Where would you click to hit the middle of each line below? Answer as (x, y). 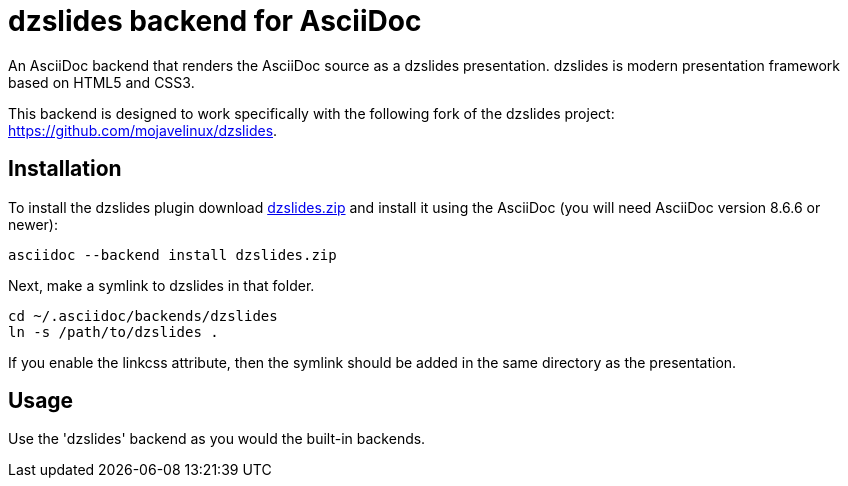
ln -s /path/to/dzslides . (113, 331)
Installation (65, 169)
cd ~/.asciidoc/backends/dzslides (143, 315)
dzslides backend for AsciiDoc (215, 21)
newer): (33, 224)
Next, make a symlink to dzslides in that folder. (161, 285)
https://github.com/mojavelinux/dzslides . (143, 130)
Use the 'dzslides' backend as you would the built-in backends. (217, 439)
